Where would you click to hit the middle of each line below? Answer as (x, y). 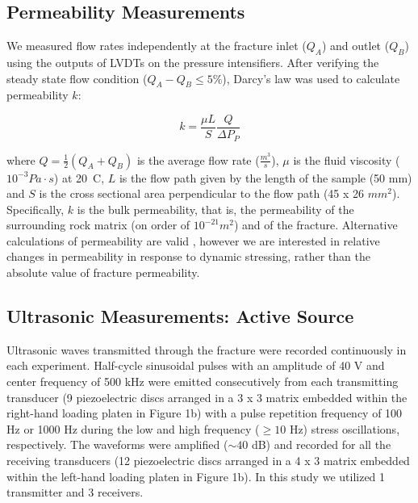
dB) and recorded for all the (321, 444)
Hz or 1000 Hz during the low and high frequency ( (133, 428)
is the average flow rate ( (198, 159)
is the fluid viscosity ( (347, 159)
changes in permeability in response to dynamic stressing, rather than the (188, 256)
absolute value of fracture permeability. (103, 272)
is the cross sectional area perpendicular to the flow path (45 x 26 (202, 193)
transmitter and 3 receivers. (75, 492)
